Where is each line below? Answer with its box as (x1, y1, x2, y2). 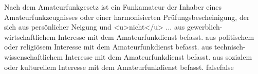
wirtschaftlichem (4, 31, 56, 42)
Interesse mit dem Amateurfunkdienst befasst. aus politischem (58, 31, 254, 42)
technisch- (214, 41, 246, 52)
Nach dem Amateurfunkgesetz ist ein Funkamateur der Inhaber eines (4, 2, 222, 12)
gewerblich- (187, 21, 223, 32)
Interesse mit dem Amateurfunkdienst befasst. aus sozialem (65, 51, 252, 62)
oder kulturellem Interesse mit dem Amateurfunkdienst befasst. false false (4, 61, 234, 72)
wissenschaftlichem (4, 51, 63, 62)
